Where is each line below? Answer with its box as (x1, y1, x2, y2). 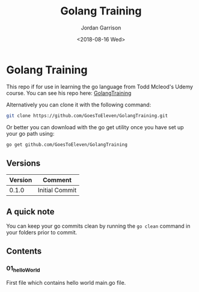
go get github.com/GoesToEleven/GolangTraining (6, 141, 128, 148)
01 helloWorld (6, 264, 40, 274)
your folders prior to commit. (6, 229, 78, 236)
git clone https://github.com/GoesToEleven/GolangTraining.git (6, 112, 168, 118)
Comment (43, 176, 72, 184)
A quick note (6, 206, 55, 217)
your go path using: (6, 130, 55, 137)
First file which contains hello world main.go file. (6, 279, 126, 287)
